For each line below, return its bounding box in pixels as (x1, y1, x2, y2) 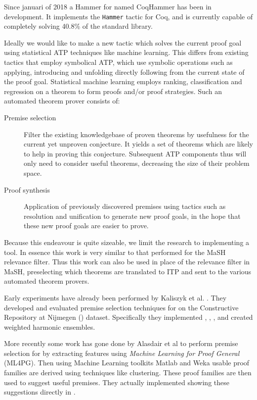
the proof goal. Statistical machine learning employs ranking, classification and (4, 76, 242, 87)
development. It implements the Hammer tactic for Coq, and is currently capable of (4, 11, 253, 21)
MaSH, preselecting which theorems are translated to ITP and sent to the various (4, 266, 252, 276)
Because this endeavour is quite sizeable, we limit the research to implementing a (4, 237, 250, 247)
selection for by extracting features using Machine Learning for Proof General (4, 348, 240, 358)
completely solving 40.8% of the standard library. (4, 21, 153, 31)
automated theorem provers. (4, 276, 89, 286)
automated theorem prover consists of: (4, 96, 120, 106)
